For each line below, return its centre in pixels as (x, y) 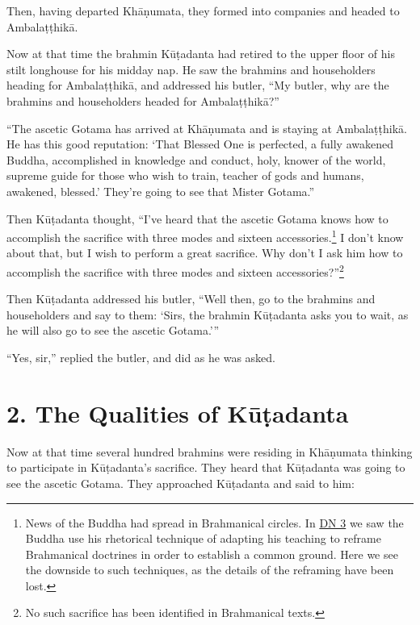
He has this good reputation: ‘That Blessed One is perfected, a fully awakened (200, 144)
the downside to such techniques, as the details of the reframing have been (210, 570)
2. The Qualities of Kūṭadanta (178, 412)
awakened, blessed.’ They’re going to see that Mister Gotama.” (161, 191)
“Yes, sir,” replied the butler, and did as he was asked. (141, 357)
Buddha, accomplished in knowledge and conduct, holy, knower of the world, (196, 159)
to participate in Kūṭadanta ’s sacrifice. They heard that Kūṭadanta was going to (206, 467)
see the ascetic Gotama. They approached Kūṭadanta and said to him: (181, 483)
